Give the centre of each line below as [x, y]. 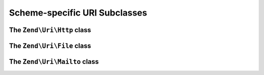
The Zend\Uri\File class [50, 46]
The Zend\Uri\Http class [50, 30]
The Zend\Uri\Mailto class [54, 62]
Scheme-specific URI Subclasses [78, 13]
